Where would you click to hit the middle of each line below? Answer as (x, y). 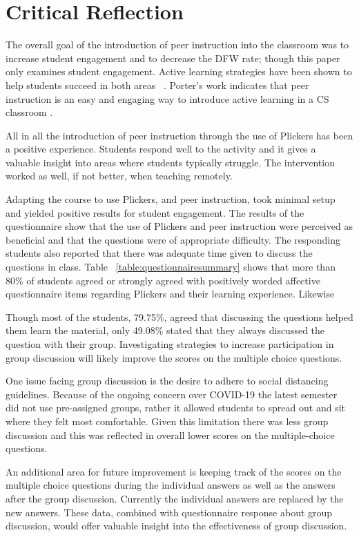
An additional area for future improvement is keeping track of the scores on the (174, 471)
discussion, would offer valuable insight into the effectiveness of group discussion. (176, 526)
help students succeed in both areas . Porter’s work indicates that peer (157, 85)
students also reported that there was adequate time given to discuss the (159, 253)
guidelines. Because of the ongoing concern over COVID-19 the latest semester (172, 394)
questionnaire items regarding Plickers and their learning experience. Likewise (170, 294)
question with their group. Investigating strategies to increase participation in (170, 344)
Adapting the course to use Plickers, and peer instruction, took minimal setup (171, 199)
